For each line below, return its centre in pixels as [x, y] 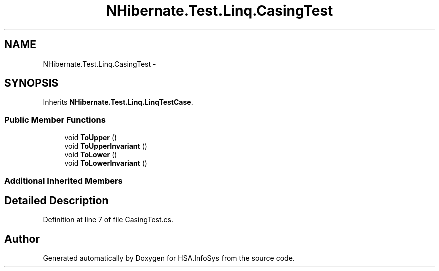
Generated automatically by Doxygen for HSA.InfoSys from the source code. [169, 258]
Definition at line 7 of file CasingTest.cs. [108, 220]
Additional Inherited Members [63, 180]
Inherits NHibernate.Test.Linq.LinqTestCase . [118, 102]
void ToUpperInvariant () [106, 146]
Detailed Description [56, 200]
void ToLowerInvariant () [106, 163]
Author [22, 239]
